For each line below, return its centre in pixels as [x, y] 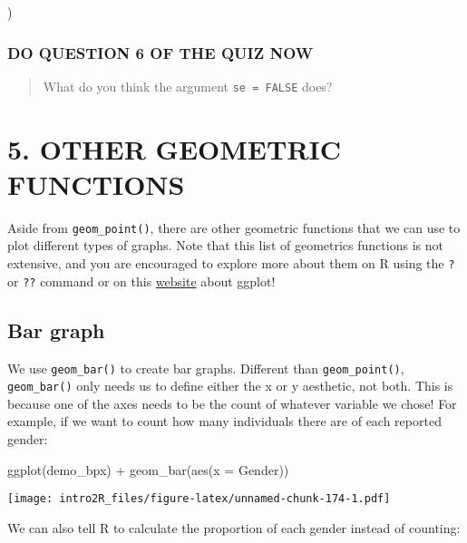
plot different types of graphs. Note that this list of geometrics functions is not [225, 245]
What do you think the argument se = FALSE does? [188, 86]
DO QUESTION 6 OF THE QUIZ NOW [161, 52]
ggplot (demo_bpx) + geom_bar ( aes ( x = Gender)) [148, 469]
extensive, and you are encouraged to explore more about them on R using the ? [231, 263]
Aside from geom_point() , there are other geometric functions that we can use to [234, 227]
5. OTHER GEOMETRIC [175, 148]
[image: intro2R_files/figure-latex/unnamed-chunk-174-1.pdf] [199, 499]
